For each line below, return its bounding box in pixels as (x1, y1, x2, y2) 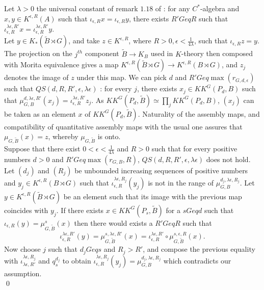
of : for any (155, 3, 190, 13)
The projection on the (4, 48, 72, 59)
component (85, 48, 119, 59)
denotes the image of (4, 72, 69, 83)
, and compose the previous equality (143, 244, 255, 254)
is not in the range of (148, 177, 214, 188)
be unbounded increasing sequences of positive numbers (74, 165, 248, 175)
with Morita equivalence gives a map (4, 59, 119, 70)
